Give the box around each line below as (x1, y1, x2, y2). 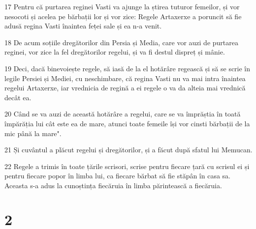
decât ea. (4, 92, 32, 102)
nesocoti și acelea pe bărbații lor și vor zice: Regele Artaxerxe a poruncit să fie (4, 11, 242, 21)
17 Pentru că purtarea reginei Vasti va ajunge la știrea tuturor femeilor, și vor (4, 1, 240, 11)
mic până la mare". (4, 128, 62, 138)
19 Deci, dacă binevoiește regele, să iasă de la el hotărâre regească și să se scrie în (4, 63, 251, 73)
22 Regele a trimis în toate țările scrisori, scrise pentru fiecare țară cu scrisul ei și (4, 161, 250, 171)
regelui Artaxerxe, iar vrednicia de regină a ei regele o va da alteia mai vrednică (4, 83, 246, 93)
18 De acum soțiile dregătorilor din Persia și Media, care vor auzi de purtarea (4, 37, 238, 47)
